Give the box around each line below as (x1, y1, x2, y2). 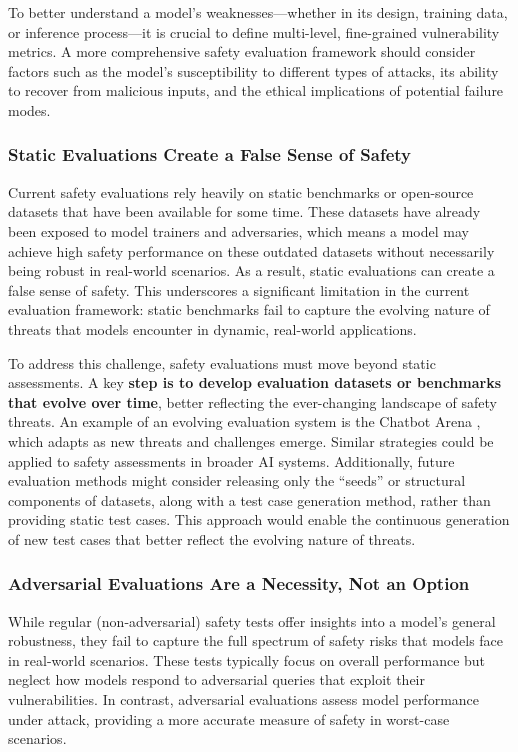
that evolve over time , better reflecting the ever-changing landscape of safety (8, 391, 497, 412)
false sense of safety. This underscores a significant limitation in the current (8, 279, 470, 300)
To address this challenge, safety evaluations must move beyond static (8, 352, 436, 373)
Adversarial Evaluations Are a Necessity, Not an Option (8, 571, 470, 596)
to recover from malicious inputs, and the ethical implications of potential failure (8, 80, 504, 101)
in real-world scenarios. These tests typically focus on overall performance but (8, 649, 486, 670)
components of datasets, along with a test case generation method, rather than (8, 489, 491, 510)
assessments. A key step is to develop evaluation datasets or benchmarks (8, 372, 502, 393)
